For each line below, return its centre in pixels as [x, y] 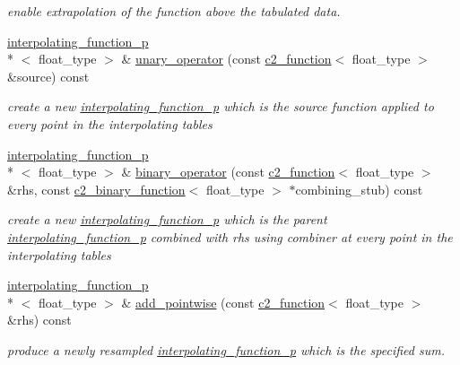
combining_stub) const [359, 189]
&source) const [48, 76]
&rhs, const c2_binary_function [96, 189]
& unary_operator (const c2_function [226, 59]
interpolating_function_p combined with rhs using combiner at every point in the [230, 236]
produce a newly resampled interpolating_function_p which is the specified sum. [226, 349]
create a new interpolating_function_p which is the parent [167, 219]
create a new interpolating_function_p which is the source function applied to [221, 106]
